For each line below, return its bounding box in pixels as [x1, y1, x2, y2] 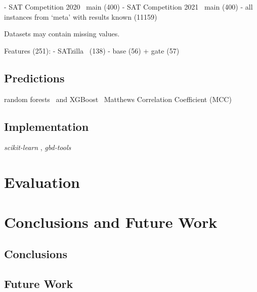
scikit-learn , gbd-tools [4, 142, 71, 153]
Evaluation [4, 172, 80, 192]
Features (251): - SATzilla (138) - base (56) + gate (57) [4, 45, 180, 56]
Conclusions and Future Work [4, 211, 218, 232]
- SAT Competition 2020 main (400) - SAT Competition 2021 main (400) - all [4, 2, 253, 12]
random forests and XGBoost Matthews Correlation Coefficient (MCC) [4, 93, 232, 104]
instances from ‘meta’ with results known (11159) [4, 11, 157, 22]
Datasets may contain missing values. [4, 28, 120, 39]
